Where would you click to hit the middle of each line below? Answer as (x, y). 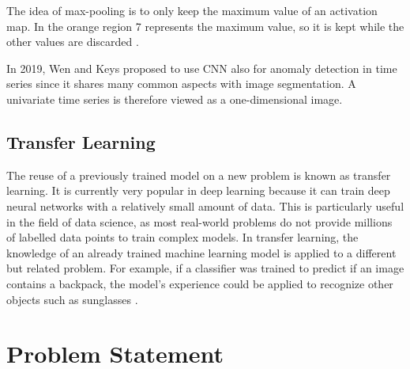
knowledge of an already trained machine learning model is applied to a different (201, 252)
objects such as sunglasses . (72, 299)
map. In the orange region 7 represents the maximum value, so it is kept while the (205, 26)
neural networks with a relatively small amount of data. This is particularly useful (205, 205)
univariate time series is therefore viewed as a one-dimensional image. (175, 99)
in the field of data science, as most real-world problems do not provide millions (199, 221)
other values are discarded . (73, 42)
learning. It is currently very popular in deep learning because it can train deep (198, 190)
